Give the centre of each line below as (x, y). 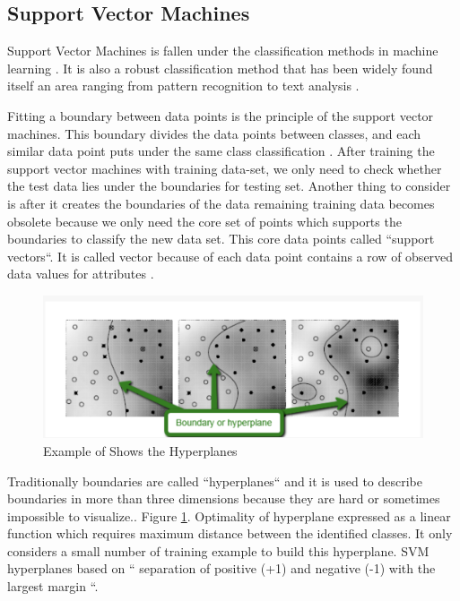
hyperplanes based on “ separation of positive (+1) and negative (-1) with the (221, 568)
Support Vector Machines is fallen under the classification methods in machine (223, 51)
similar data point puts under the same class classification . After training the (221, 151)
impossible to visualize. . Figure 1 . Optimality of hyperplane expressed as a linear (229, 515)
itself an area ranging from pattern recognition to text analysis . (183, 86)
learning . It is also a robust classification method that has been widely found (220, 68)
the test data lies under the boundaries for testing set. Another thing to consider (229, 186)
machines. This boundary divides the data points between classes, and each (214, 133)
